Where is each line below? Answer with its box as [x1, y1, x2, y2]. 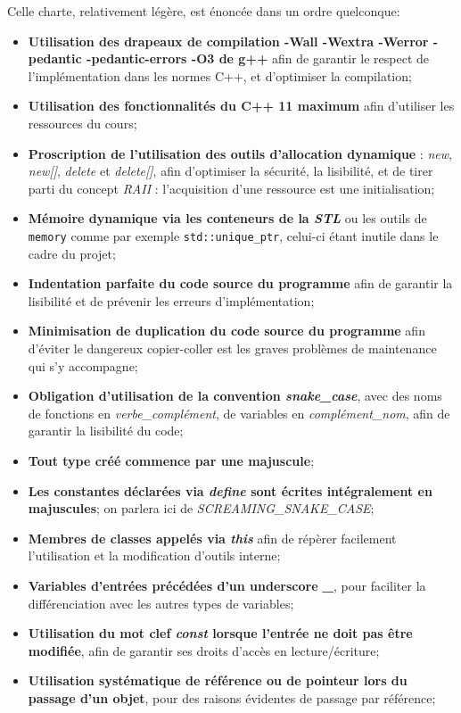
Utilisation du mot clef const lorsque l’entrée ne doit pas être [28, 624, 413, 643]
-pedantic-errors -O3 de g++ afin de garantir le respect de [86, 49, 430, 68]
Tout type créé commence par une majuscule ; [28, 451, 315, 469]
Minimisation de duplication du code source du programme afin [28, 321, 425, 340]
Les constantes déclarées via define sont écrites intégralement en [28, 481, 432, 500]
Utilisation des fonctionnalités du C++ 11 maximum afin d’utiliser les [28, 96, 455, 115]
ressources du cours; [28, 113, 137, 132]
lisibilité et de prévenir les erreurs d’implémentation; [28, 291, 315, 310]
